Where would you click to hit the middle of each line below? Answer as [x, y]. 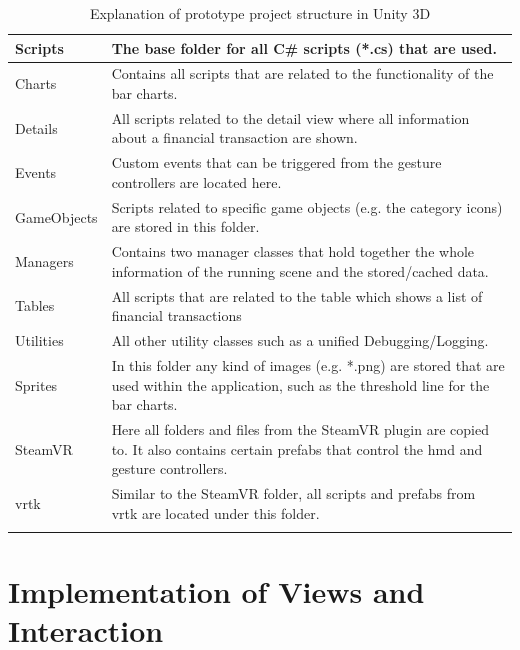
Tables [35, 305]
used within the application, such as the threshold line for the [300, 384]
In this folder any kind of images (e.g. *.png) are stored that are [308, 364]
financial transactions [176, 315]
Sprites [36, 384]
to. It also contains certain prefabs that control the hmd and [297, 448]
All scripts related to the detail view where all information [290, 117]
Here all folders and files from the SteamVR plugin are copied [300, 428]
